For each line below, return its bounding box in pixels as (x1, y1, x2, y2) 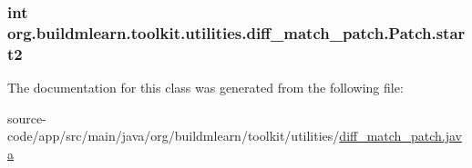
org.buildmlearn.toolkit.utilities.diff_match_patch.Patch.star (7, 21, 466, 44)
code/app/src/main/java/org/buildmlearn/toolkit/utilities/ (7, 126, 340, 145)
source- (7, 108, 46, 127)
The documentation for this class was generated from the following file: (7, 78, 404, 97)
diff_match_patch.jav (339, 126, 462, 145)
